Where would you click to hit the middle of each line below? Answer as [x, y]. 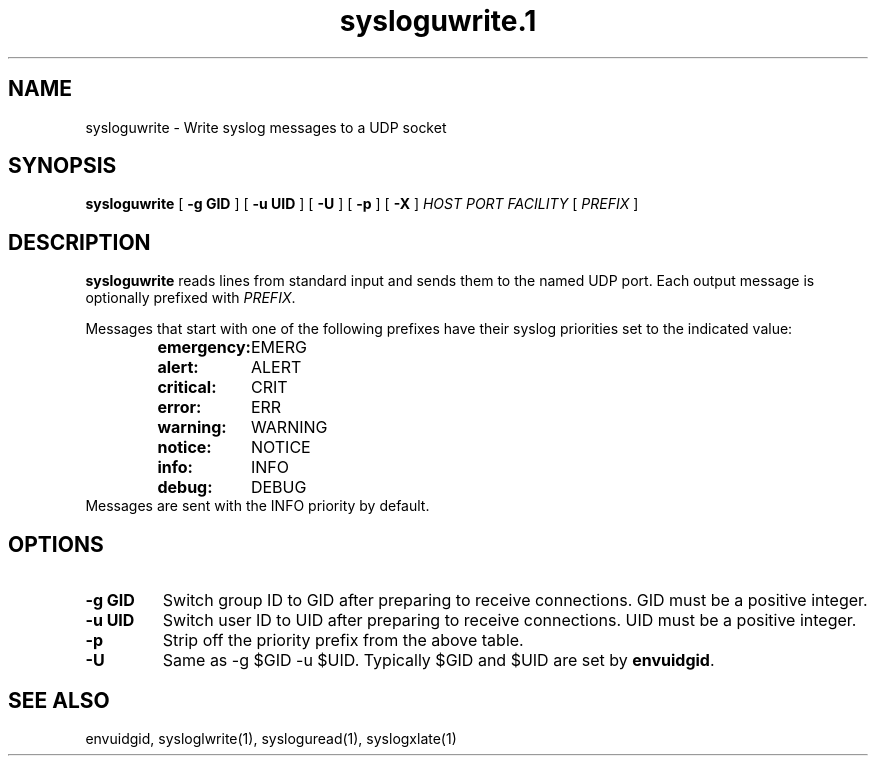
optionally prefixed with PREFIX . [190, 298]
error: [179, 407]
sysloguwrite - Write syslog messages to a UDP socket [266, 127]
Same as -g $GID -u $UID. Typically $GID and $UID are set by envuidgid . [438, 660]
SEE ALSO [59, 700]
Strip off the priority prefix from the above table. [343, 640]
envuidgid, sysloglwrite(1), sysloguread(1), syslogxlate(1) [271, 738]
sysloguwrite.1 [438, 21]
